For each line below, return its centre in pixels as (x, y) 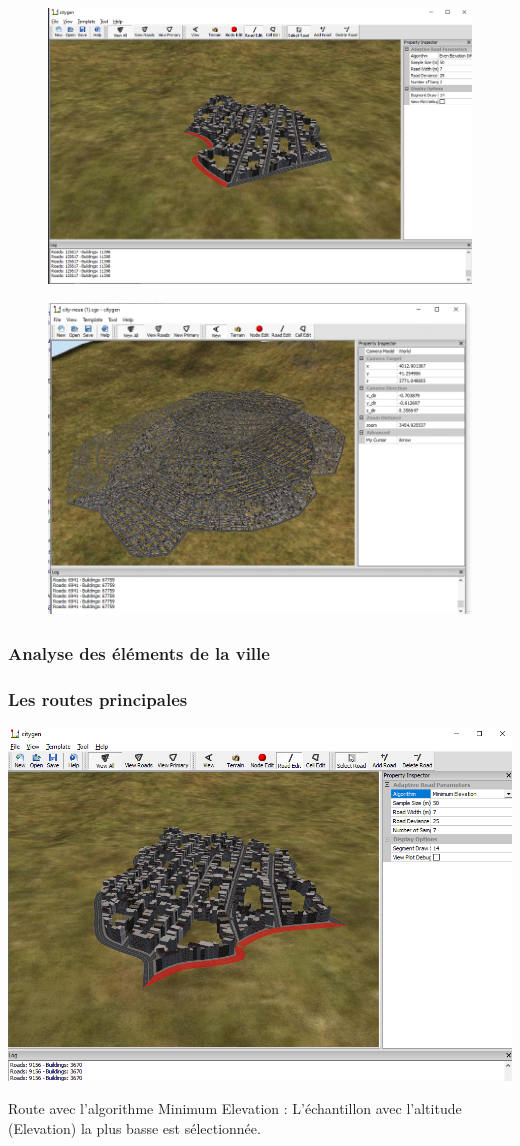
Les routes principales (98, 698)
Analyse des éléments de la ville (139, 652)
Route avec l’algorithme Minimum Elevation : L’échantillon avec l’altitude (235, 1108)
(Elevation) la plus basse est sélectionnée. (134, 1127)
